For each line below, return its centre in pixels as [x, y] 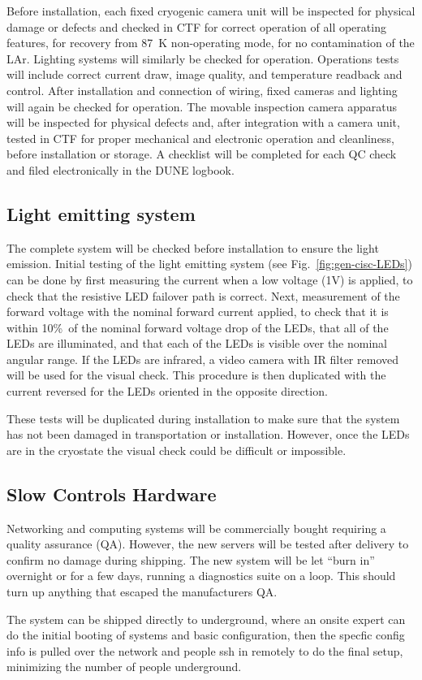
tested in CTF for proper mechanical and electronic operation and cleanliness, [200, 138]
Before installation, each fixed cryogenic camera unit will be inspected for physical [211, 11]
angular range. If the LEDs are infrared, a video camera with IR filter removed [202, 359]
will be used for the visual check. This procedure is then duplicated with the [196, 375]
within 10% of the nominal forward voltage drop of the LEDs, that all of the [198, 327]
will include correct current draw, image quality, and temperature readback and [205, 74]
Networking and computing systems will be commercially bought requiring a [196, 528]
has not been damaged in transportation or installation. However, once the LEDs [208, 434]
